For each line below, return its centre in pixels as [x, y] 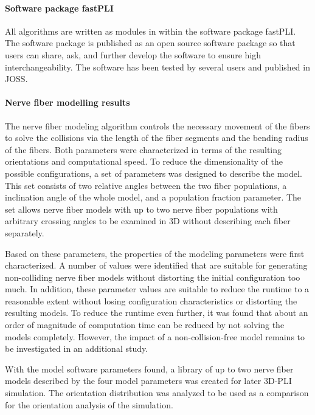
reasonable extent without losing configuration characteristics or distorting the [151, 300]
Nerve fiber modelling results [67, 102]
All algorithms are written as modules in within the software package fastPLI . [151, 31]
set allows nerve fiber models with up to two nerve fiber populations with [141, 209]
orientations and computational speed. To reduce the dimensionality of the [144, 161]
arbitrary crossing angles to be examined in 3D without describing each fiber [148, 221]
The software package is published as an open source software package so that [150, 43]
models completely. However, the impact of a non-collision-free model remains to [155, 336]
